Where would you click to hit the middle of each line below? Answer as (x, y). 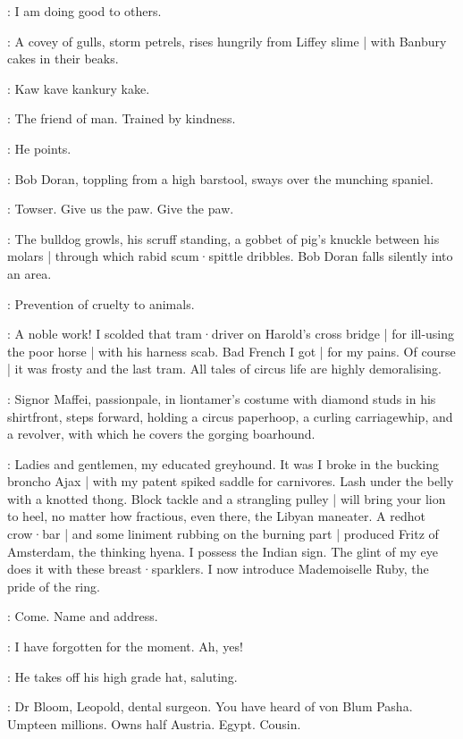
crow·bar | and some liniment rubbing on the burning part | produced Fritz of (223, 534)
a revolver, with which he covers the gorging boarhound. (161, 434)
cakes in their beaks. (63, 59)
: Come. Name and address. (83, 616)
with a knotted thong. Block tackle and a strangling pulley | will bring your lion (227, 498)
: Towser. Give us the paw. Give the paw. (121, 209)
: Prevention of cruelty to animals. (101, 303)
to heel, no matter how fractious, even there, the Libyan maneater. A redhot (216, 516)
